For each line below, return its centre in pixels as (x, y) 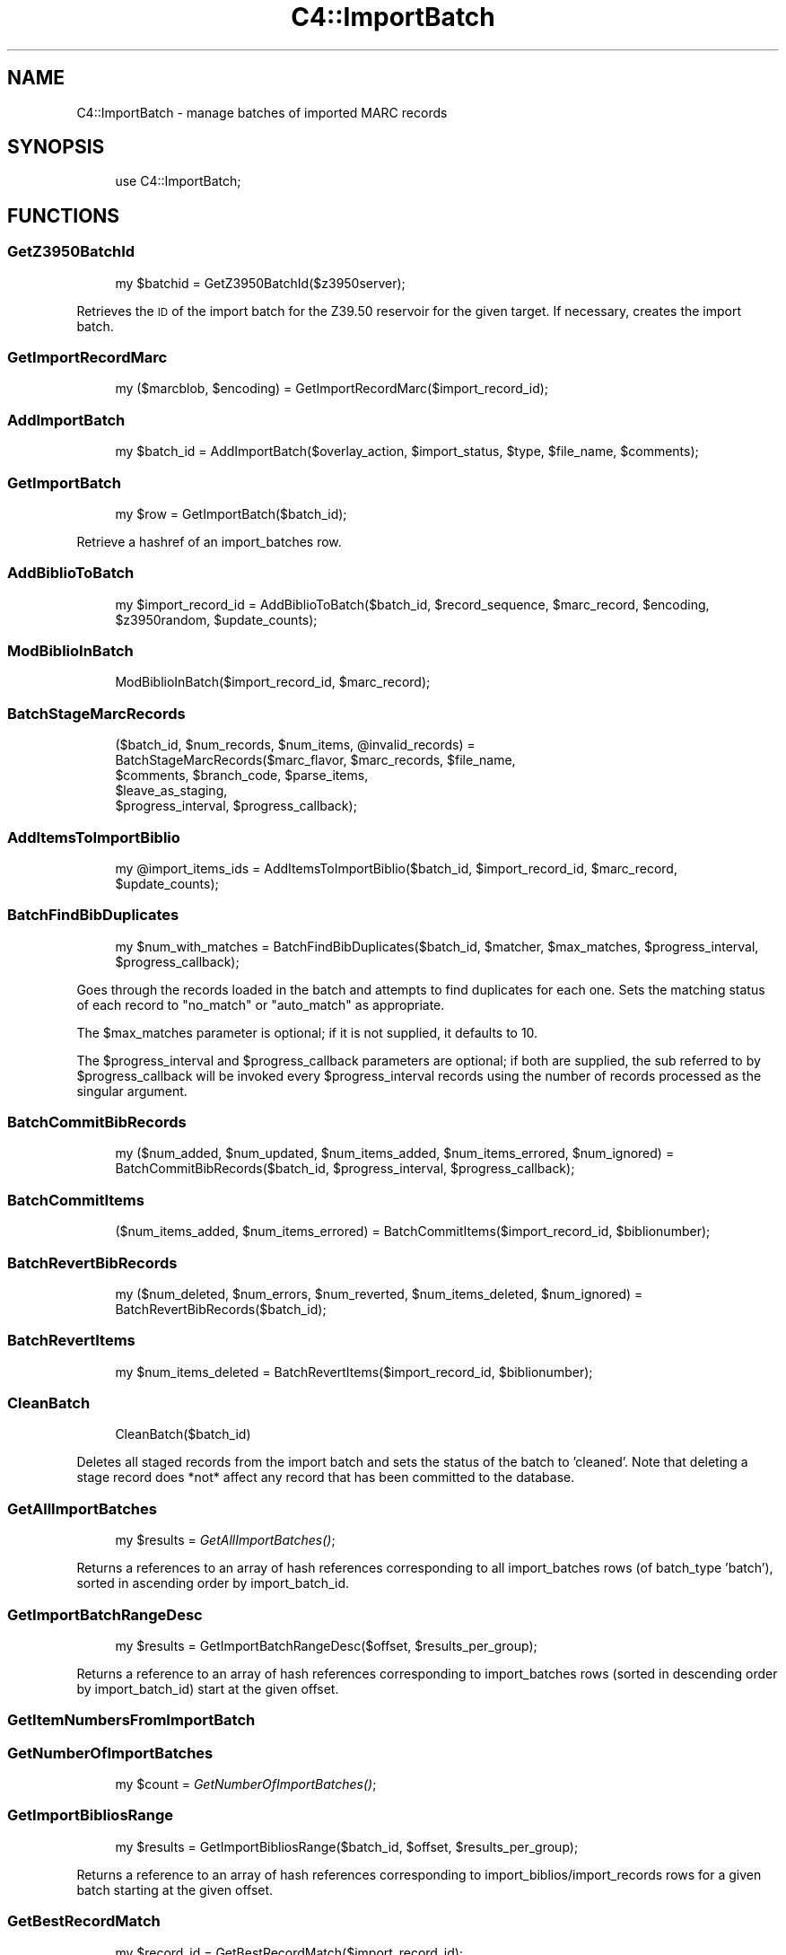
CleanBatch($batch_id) (183, 1434)
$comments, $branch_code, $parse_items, (242, 776)
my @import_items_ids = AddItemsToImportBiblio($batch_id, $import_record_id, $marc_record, (396, 868)
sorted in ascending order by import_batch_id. (213, 1583)
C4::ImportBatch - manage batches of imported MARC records (262, 112)
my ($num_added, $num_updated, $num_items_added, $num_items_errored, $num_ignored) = (395, 1153)
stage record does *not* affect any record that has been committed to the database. (326, 1477)
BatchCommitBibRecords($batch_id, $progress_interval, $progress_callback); (345, 1169)
